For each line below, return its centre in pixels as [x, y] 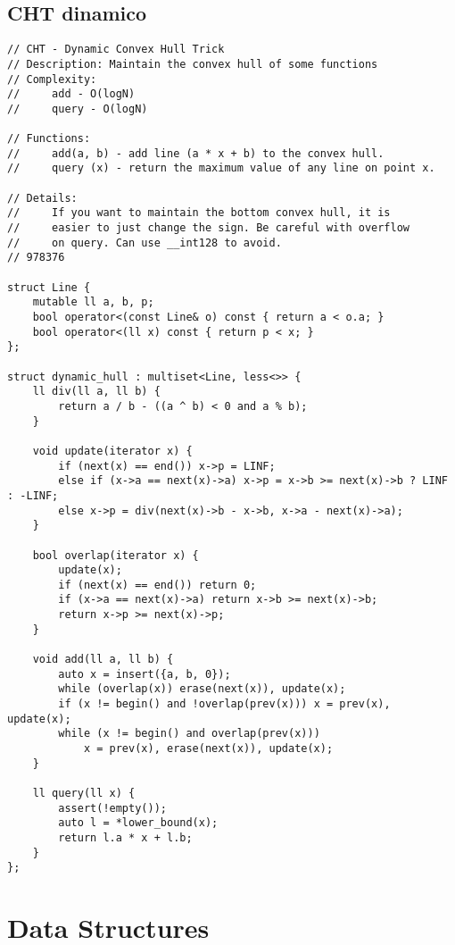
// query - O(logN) [78, 109]
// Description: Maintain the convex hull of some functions [193, 64]
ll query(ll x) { [84, 794]
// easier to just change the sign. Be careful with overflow [209, 228]
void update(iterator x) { [112, 451]
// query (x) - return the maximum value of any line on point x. [221, 168]
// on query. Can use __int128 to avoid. [145, 243]
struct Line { [49, 287]
